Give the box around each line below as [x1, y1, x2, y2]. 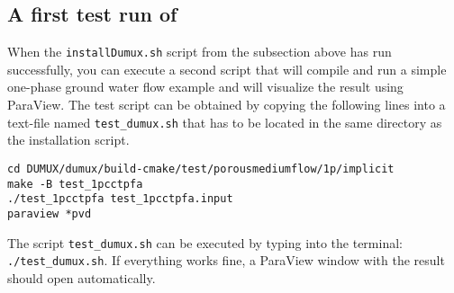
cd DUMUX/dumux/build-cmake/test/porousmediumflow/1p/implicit [7, 162, 395, 175]
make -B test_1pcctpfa [7, 177, 143, 191]
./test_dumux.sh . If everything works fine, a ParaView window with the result [7, 251, 445, 270]
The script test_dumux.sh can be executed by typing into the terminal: [7, 233, 403, 252]
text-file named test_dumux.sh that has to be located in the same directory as [7, 112, 442, 131]
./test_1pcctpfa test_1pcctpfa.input [7, 192, 233, 206]
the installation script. [7, 130, 130, 149]
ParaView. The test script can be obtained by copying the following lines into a [7, 95, 446, 114]
